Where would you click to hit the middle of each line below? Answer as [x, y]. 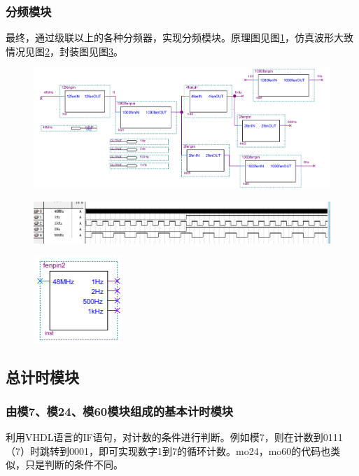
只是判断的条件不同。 [74, 464]
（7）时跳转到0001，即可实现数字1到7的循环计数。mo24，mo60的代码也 [168, 450]
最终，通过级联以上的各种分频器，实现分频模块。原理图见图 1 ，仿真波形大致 [179, 37]
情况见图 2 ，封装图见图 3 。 [64, 51]
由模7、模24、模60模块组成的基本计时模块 [120, 411]
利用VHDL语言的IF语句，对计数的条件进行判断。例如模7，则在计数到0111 [174, 437]
